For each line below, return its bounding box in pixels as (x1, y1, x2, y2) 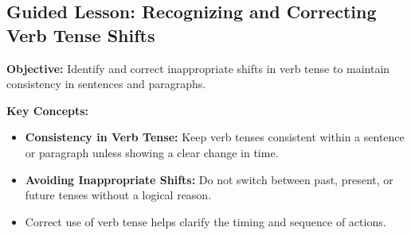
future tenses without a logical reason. (25, 187, 212, 203)
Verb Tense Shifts (6, 22, 155, 47)
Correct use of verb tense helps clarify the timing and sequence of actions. (25, 213, 386, 229)
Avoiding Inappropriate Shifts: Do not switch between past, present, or (25, 171, 393, 187)
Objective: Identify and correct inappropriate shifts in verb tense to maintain (6, 60, 390, 76)
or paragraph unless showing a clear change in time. (25, 144, 279, 160)
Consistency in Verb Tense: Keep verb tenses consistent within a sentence (25, 129, 405, 145)
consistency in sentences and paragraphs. (6, 75, 206, 92)
